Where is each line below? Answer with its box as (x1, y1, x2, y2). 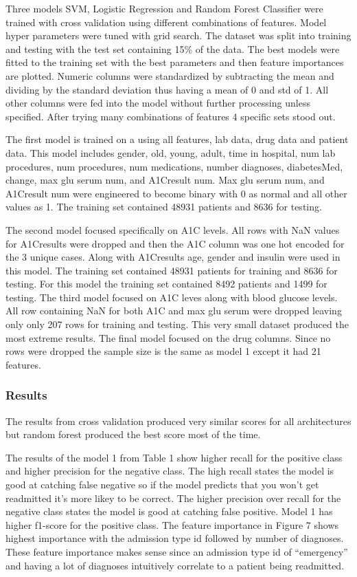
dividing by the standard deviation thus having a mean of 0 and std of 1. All (5, 82, 329, 96)
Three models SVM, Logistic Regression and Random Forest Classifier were (5, 1, 323, 15)
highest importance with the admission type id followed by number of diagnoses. (5, 531, 344, 545)
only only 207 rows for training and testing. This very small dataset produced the (5, 317, 349, 331)
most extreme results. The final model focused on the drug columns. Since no (5, 330, 331, 345)
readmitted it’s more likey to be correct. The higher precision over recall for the (5, 490, 341, 505)
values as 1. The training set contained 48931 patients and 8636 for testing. (5, 199, 322, 214)
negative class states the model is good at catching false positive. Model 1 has (5, 504, 333, 519)
